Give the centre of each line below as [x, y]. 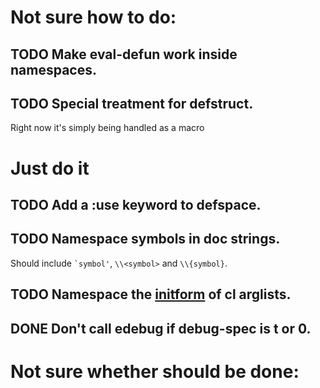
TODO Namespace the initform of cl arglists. [151, 294]
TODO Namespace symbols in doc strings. [145, 239]
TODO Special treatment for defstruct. [132, 103]
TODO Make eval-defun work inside [124, 54]
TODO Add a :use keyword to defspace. [136, 204]
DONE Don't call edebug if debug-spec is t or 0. [161, 328]
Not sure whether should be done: [155, 371]
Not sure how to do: [93, 17]
